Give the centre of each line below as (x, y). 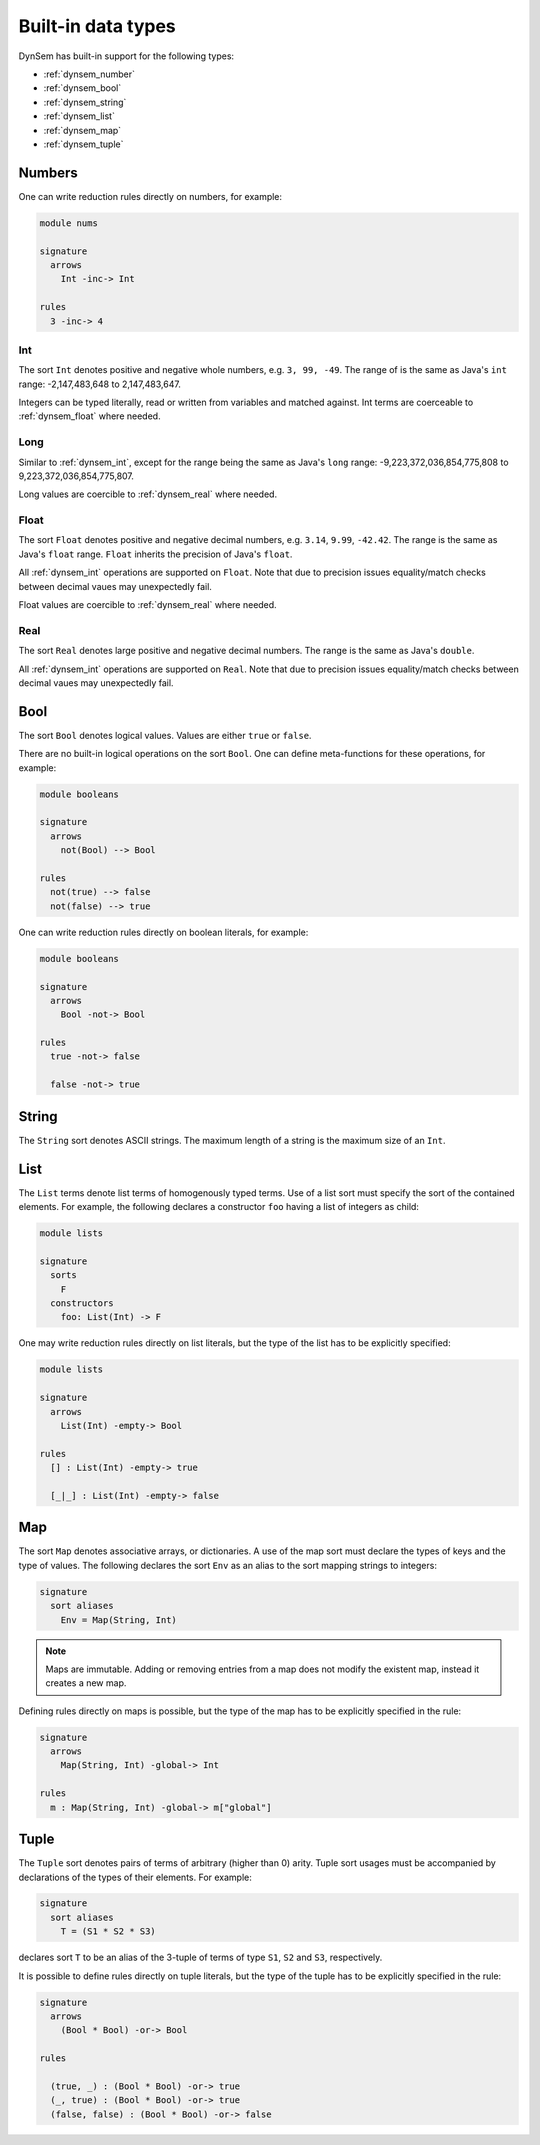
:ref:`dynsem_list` (79, 116)
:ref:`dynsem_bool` (82, 88)
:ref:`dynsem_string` (85, 102)
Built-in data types (97, 26)
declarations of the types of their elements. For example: (135, 1877)
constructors (82, 1303)
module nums (69, 223)
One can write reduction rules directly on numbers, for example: (150, 196)
